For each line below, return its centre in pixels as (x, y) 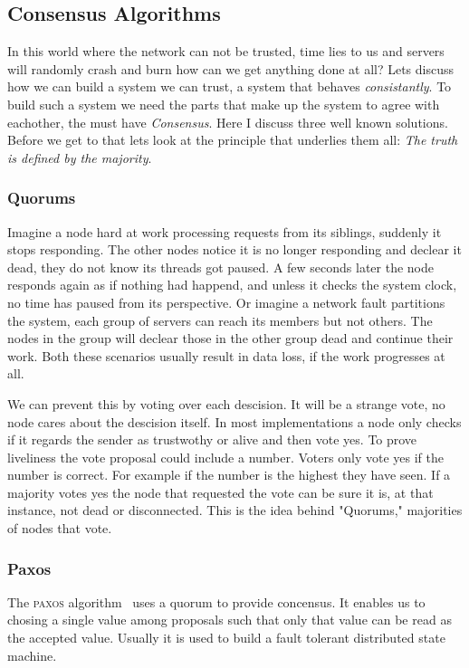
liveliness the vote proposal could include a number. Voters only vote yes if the (225, 457)
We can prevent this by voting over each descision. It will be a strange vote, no (226, 403)
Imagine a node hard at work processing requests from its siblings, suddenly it (225, 231)
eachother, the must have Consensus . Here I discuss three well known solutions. (228, 122)
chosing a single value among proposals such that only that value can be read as (230, 620)
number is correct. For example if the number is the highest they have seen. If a (229, 475)
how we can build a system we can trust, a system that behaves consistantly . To (230, 86)
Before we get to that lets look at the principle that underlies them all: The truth (233, 140)
